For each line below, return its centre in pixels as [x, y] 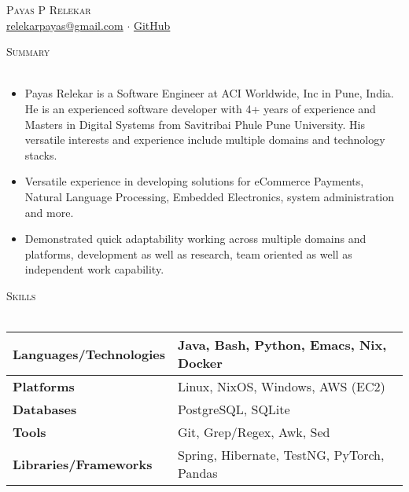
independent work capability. [94, 269]
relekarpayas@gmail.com [65, 25]
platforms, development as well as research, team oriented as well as [188, 253]
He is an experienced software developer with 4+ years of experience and [200, 108]
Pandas [198, 473]
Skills [21, 295]
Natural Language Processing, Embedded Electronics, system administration [210, 196]
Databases [45, 409]
